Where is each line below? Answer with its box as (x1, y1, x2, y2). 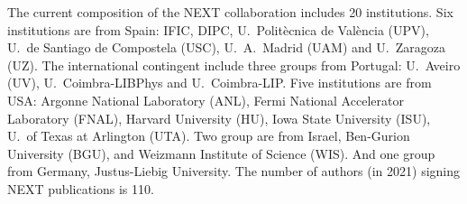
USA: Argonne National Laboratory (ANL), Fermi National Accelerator (7, 90, 404, 109)
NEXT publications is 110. (7, 179, 154, 198)
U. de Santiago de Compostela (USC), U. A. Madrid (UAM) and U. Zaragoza (7, 38, 445, 57)
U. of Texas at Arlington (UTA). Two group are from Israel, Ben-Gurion (7, 126, 410, 145)
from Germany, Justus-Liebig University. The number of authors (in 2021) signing (7, 162, 460, 181)
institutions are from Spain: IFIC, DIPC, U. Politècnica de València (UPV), (7, 20, 429, 39)
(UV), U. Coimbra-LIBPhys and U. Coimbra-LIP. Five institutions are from (7, 73, 432, 92)
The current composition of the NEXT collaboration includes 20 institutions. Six (7, 3, 453, 21)
